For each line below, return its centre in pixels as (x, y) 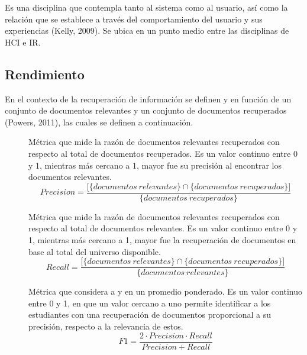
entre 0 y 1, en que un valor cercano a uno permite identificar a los (150, 303)
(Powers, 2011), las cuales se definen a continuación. (99, 122)
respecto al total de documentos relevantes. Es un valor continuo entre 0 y (163, 228)
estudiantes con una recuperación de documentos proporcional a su (150, 314)
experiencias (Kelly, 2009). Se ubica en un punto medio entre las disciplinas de (147, 30)
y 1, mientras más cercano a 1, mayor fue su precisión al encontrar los (155, 165)
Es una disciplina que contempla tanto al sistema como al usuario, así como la (146, 7)
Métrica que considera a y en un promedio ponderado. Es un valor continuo (165, 291)
